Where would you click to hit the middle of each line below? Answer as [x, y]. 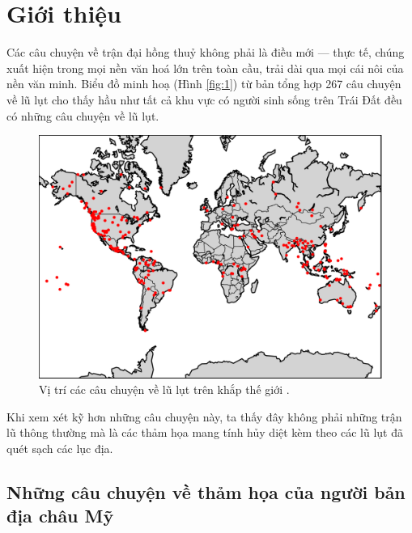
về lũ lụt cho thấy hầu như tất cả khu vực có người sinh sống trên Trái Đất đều [204, 99]
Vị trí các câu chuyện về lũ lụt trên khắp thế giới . [164, 389]
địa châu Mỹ [60, 516]
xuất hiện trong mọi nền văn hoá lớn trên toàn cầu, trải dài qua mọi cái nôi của [205, 68]
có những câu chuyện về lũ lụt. [83, 115]
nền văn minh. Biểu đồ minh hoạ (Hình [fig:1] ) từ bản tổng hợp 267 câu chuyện [204, 84]
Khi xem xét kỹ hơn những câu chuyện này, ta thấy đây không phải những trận [204, 416]
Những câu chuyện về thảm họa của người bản [206, 492]
